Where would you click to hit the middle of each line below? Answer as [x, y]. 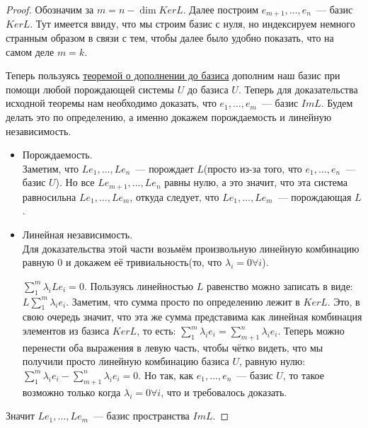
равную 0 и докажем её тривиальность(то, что [122, 262]
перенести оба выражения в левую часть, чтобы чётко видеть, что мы [173, 347]
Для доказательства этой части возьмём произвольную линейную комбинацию [191, 248]
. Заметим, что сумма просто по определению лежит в [183, 301]
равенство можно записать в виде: [280, 285]
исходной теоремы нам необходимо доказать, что [111, 103]
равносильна [49, 196]
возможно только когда [71, 392]
